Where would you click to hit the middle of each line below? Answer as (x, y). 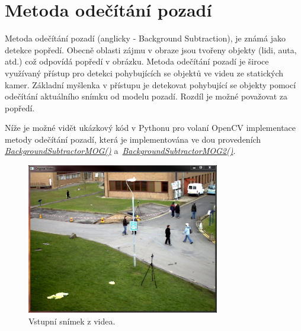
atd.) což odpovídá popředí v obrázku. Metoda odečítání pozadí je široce (137, 61)
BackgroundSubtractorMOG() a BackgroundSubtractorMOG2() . (120, 151)
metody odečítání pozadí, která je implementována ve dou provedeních (133, 139)
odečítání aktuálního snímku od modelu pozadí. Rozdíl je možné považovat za (146, 96)
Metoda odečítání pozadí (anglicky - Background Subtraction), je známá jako (145, 38)
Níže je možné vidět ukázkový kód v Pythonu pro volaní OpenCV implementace (150, 128)
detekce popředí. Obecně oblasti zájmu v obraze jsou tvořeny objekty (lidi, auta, (151, 49)
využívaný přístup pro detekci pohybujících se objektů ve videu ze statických (144, 73)
